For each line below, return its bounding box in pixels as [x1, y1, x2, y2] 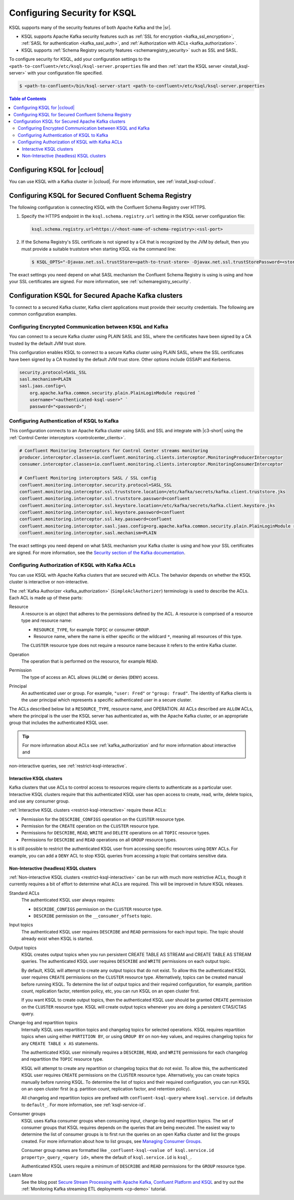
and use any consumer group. [9, 798, 70, 804]
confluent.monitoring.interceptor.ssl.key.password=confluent [19, 516, 172, 522]
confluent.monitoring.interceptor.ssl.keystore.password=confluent [19, 509, 185, 515]
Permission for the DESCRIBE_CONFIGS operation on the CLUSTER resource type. [21, 816, 186, 822]
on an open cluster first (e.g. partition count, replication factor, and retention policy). [21, 1086, 191, 1092]
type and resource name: [21, 617, 73, 623]
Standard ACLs [9, 890, 40, 896]
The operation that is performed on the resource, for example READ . [21, 658, 158, 665]
